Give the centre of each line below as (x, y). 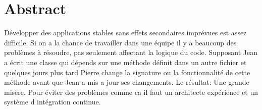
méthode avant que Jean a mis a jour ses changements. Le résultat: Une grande (127, 82)
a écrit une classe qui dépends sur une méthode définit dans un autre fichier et (125, 62)
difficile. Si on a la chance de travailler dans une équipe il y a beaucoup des (120, 42)
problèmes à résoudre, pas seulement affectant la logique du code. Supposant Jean (131, 52)
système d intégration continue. (53, 102)
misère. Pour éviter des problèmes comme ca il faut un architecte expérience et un (131, 92)
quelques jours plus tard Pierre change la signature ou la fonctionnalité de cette (127, 72)
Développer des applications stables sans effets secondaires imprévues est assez (125, 33)
